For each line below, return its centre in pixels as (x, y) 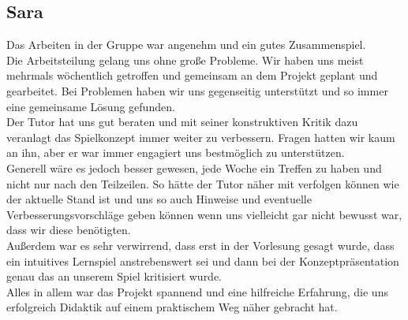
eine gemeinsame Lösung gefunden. (91, 106)
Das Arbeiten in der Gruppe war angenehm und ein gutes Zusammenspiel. (186, 45)
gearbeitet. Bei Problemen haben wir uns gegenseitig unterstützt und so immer (197, 90)
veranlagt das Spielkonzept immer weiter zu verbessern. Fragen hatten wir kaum (201, 137)
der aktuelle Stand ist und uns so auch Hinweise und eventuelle (159, 199)
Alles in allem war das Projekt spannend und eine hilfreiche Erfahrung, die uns (197, 291)
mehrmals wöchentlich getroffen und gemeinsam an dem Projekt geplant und (192, 75)
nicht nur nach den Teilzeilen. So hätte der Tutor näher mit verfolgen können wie (203, 183)
